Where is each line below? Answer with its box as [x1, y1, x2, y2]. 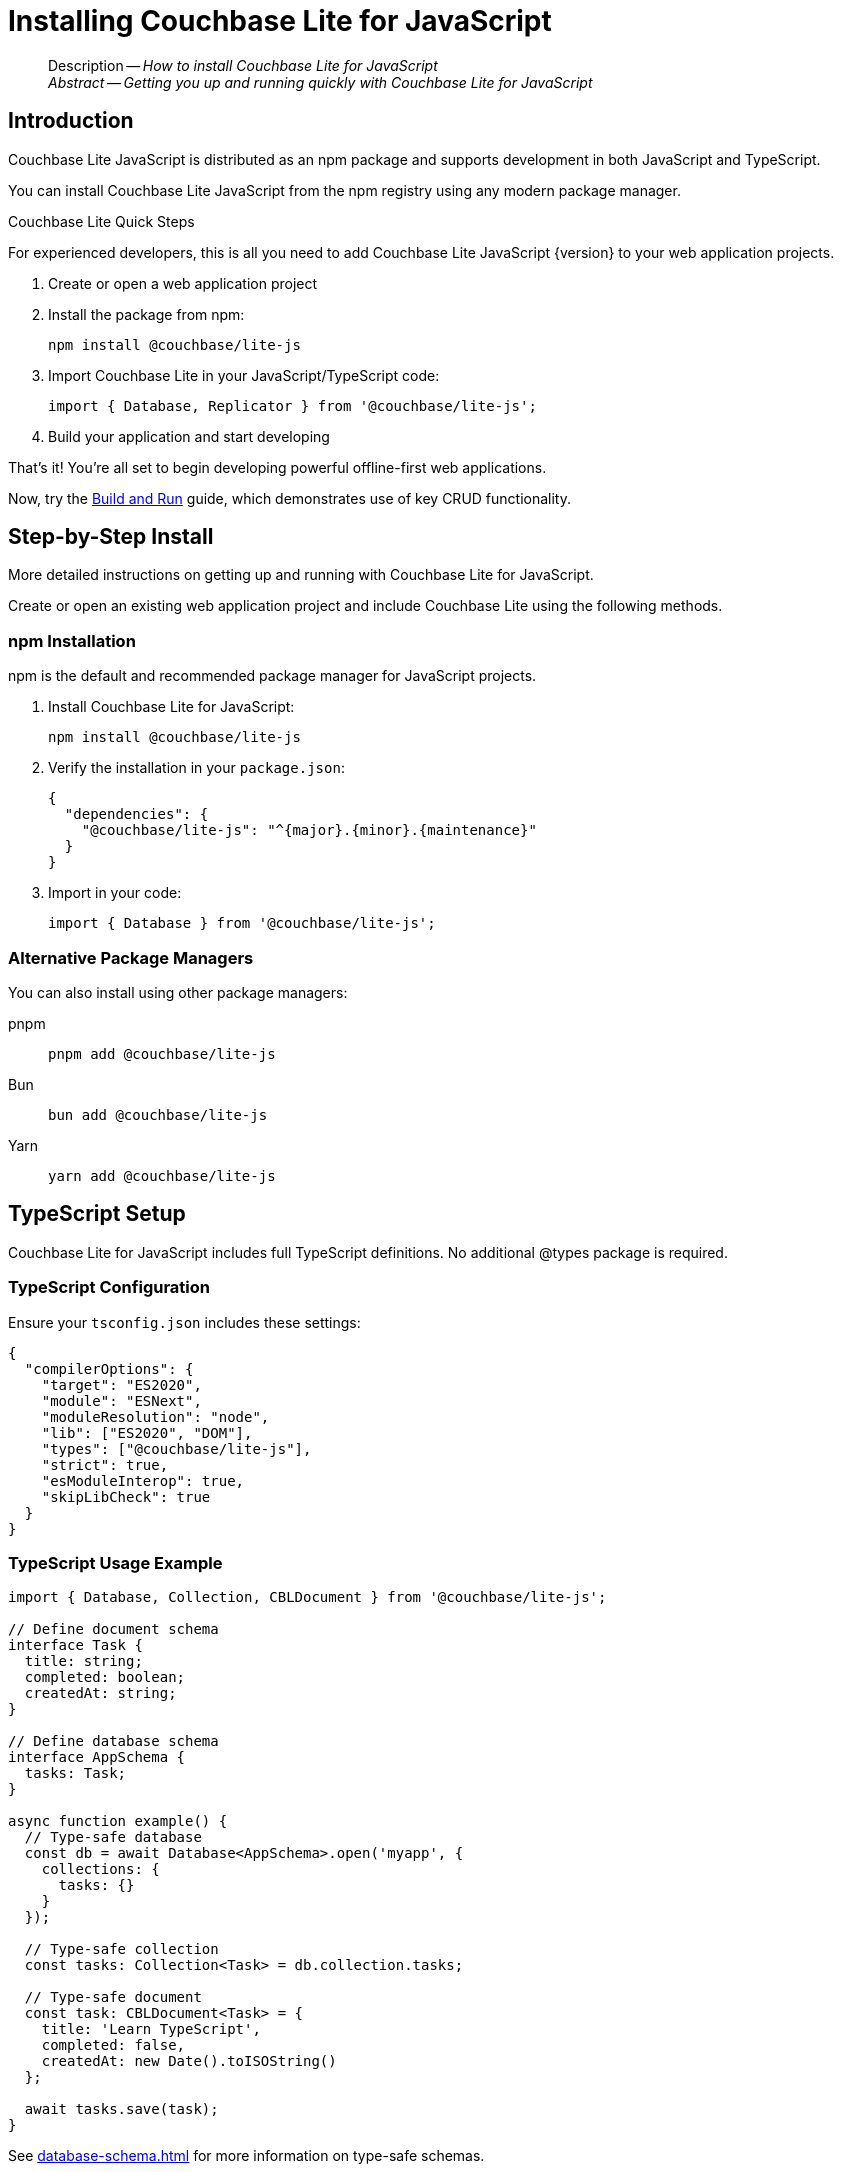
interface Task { [8, 1637, 143, 1654]
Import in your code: [48, 884, 182, 902]
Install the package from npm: [48, 305, 245, 323]
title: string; [24, 1653, 143, 1670]
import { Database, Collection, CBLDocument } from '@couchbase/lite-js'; [8, 1589, 607, 1606]
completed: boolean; [24, 1669, 186, 1686]
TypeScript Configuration [8, 1277, 210, 1298]
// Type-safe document [24, 1989, 202, 2006]
